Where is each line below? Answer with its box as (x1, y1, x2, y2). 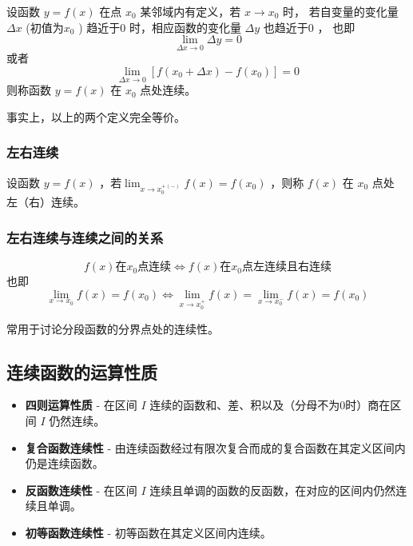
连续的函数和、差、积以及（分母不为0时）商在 (149, 397, 391, 413)
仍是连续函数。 (25, 455, 104, 472)
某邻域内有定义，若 (140, 3, 241, 19)
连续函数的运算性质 (6, 359, 157, 384)
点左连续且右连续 (241, 261, 332, 273)
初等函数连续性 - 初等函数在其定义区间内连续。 (25, 524, 272, 540)
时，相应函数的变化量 (129, 18, 241, 35)
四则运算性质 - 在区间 (25, 397, 137, 413)
